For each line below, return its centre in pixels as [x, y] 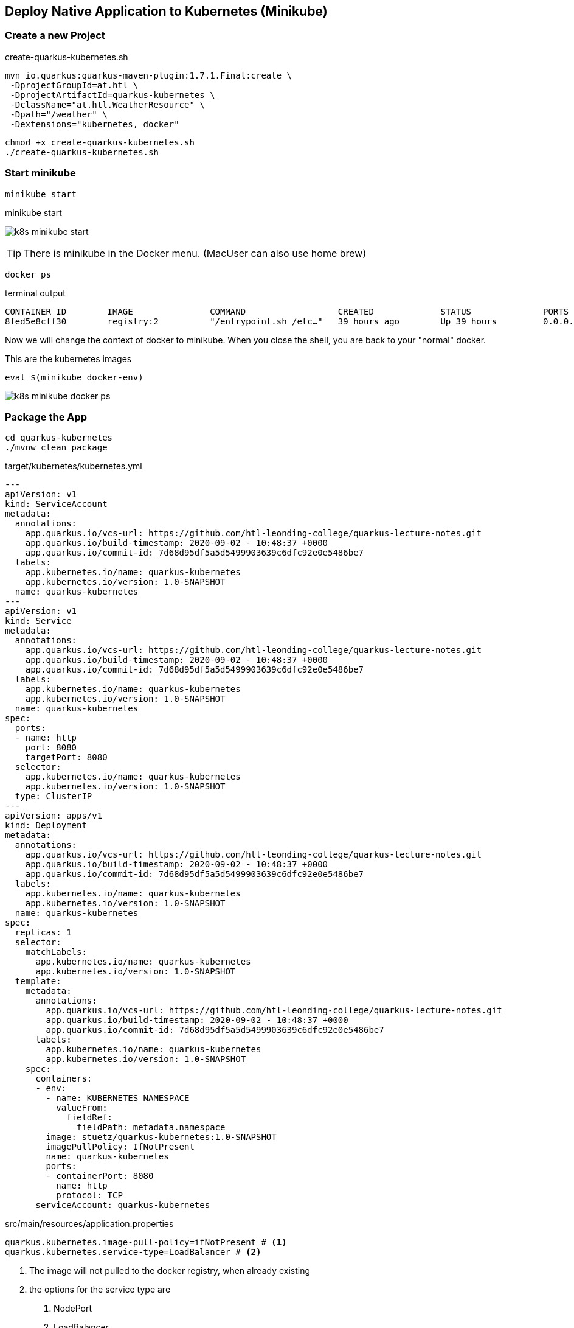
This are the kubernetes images [68, 358]
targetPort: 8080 [66, 757]
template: [38, 981]
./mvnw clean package [56, 448]
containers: [64, 1079]
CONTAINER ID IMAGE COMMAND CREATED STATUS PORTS [287, 311]
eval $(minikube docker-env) [74, 377]
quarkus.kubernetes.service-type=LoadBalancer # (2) [133, 1252]
